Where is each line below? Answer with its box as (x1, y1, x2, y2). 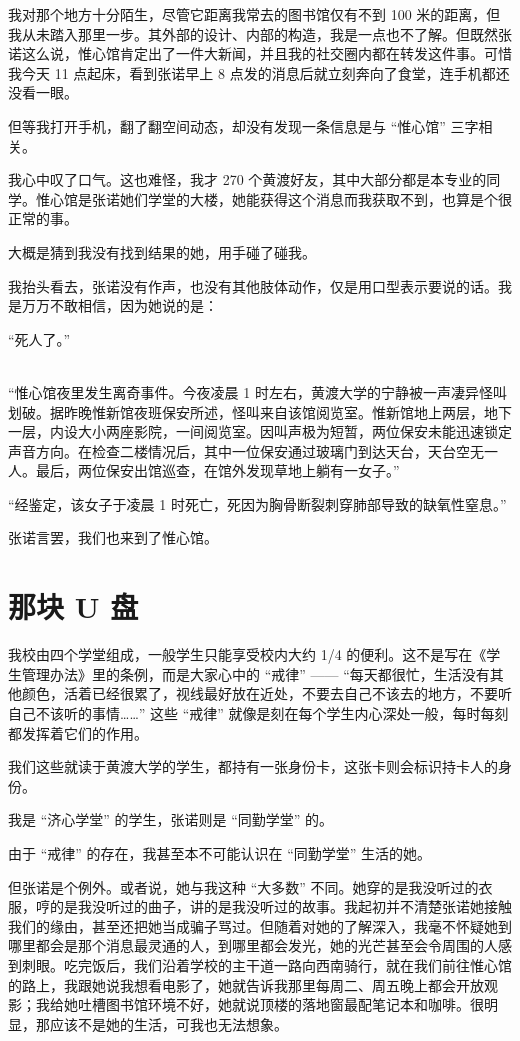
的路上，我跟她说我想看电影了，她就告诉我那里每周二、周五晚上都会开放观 (8, 974, 498, 995)
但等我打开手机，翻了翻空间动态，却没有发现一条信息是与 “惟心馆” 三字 (8, 115, 479, 136)
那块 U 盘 (8, 586, 139, 627)
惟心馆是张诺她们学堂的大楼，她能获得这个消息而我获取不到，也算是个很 (35, 188, 512, 209)
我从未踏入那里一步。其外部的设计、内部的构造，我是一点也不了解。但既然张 (8, 23, 512, 44)
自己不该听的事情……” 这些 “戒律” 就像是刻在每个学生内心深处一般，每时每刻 (8, 702, 509, 723)
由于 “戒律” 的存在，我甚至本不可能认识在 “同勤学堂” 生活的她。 (8, 842, 432, 863)
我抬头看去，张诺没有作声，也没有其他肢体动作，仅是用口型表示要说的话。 (8, 275, 498, 296)
